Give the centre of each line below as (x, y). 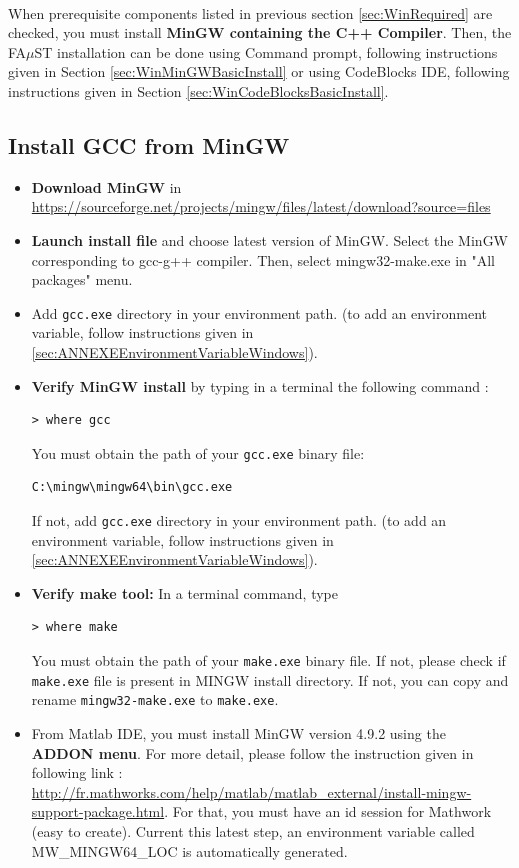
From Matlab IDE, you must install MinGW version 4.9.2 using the (238, 733)
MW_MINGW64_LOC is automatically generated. (189, 850)
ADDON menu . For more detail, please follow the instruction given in (252, 752)
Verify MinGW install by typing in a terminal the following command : (260, 385)
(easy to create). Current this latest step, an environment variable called (253, 830)
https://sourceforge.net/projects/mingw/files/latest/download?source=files (261, 206)
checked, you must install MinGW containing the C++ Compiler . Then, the (260, 32)
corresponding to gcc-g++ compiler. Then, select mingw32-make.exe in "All (263, 259)
